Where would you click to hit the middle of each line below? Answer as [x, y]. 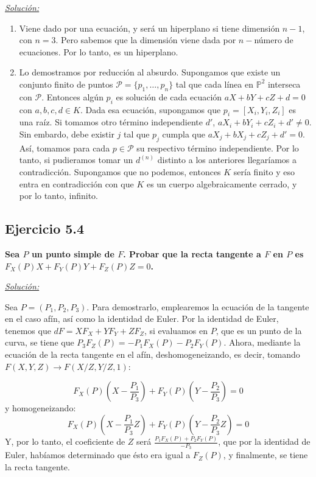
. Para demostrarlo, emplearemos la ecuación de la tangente [198, 306]
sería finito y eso [264, 171]
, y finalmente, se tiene [265, 455]
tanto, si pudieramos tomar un [76, 160]
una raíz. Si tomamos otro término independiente [111, 122]
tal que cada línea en [214, 84]
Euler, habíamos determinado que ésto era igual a [98, 455]
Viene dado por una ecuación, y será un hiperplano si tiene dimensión [149, 28]
